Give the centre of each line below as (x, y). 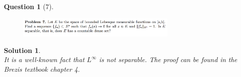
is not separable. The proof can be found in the (168, 59)
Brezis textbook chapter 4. (42, 69)
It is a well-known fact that (44, 59)
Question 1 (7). (29, 6)
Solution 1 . (22, 50)
